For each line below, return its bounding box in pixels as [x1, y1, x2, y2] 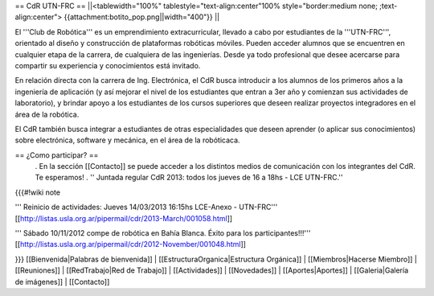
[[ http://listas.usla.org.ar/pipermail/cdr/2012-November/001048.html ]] [14, 240, 247, 249]
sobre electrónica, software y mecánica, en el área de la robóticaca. [14, 135, 240, 145]
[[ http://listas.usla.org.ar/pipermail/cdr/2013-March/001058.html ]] [14, 213, 233, 223]
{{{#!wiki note [14, 187, 60, 197]
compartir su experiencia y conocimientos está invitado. [14, 60, 201, 70]
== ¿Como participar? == [14, 150, 99, 160]
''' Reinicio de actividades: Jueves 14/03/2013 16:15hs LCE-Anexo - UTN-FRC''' [14, 202, 278, 212]
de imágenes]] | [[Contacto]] [14, 277, 110, 286]
